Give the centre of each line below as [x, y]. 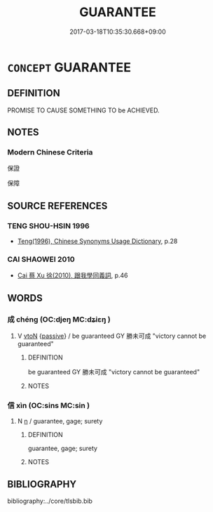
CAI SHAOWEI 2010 [41, 259]
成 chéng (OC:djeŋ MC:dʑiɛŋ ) [59, 319]
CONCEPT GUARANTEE [69, 67]
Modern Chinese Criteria [50, 152]
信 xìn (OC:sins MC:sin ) [48, 406]
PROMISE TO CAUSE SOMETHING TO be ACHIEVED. [83, 110]
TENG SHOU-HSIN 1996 [48, 225]
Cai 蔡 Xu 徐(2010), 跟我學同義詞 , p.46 [73, 275]
